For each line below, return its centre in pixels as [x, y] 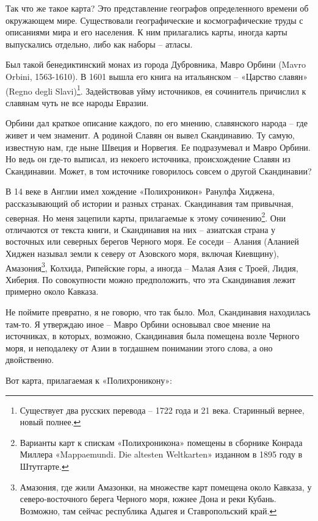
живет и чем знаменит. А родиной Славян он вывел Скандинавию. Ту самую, [150, 135]
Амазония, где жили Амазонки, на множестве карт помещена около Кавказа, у [166, 487]
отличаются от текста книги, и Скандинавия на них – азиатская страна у [141, 229]
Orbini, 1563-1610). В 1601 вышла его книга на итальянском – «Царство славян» [157, 76]
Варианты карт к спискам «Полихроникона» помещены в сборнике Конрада [161, 442]
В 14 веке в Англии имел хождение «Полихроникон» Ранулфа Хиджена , [140, 191]
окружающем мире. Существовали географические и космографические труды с [154, 20]
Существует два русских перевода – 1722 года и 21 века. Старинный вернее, [162, 410]
